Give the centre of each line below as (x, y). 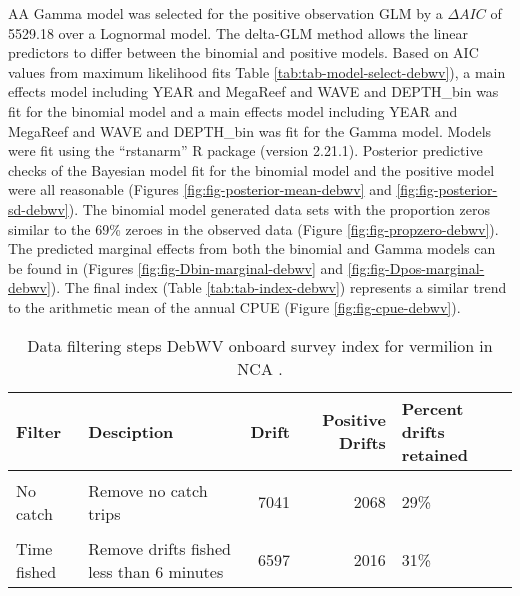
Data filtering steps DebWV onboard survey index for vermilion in (260, 345)
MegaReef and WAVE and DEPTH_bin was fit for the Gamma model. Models (250, 130)
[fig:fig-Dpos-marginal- (416, 267)
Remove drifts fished (160, 548)
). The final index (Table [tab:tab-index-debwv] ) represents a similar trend (278, 287)
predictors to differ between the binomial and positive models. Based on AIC (243, 52)
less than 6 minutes (156, 571)
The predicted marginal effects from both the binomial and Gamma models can (252, 248)
